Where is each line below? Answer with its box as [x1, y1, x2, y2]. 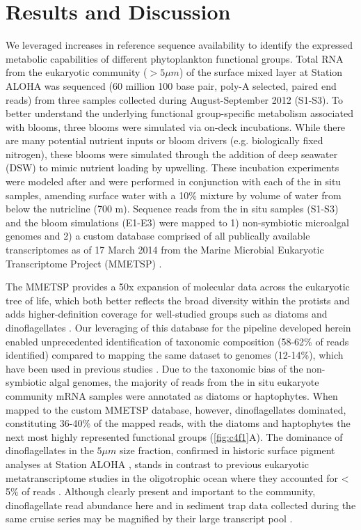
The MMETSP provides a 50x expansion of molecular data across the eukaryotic [6, 279, 350, 294]
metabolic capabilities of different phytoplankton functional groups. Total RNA [6, 51, 344, 65]
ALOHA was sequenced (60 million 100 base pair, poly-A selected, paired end [6, 78, 337, 93]
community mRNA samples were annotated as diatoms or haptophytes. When [6, 388, 338, 403]
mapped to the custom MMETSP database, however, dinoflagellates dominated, [6, 402, 346, 416]
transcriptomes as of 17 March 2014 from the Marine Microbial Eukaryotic [6, 242, 324, 257]
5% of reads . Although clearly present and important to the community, [6, 484, 316, 499]
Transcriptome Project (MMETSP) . [6, 256, 162, 270]
